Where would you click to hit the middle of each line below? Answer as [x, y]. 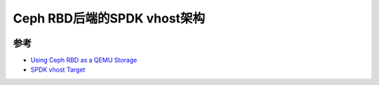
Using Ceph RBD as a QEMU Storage [84, 60]
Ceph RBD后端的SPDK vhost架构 [109, 18]
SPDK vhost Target [58, 70]
